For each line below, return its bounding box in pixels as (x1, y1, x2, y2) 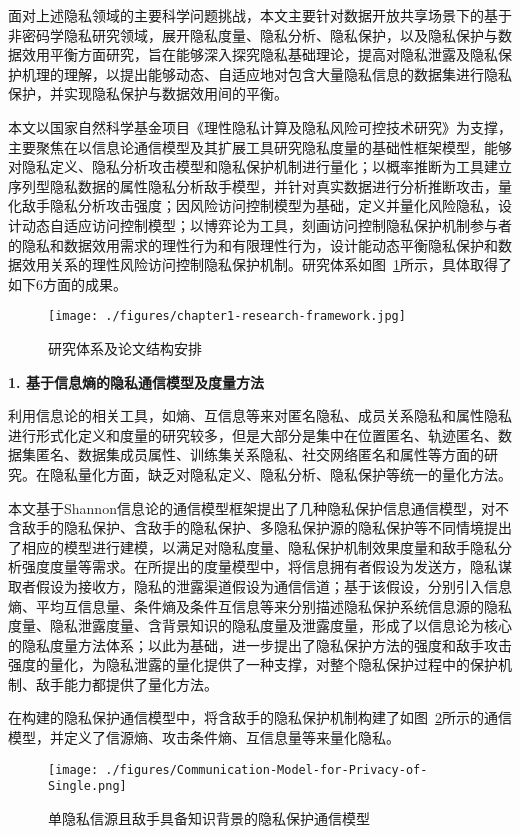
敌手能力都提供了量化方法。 (35, 673, 218, 694)
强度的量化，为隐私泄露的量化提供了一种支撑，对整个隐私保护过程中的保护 (8, 654, 498, 675)
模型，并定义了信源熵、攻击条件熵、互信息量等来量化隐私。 (8, 727, 400, 748)
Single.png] (48, 779, 127, 794)
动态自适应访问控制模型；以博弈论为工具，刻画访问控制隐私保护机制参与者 (21, 214, 512, 235)
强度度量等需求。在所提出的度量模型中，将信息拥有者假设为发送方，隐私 (21, 556, 498, 577)
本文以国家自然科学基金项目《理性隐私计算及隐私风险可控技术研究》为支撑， (8, 116, 512, 137)
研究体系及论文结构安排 (48, 337, 202, 358)
